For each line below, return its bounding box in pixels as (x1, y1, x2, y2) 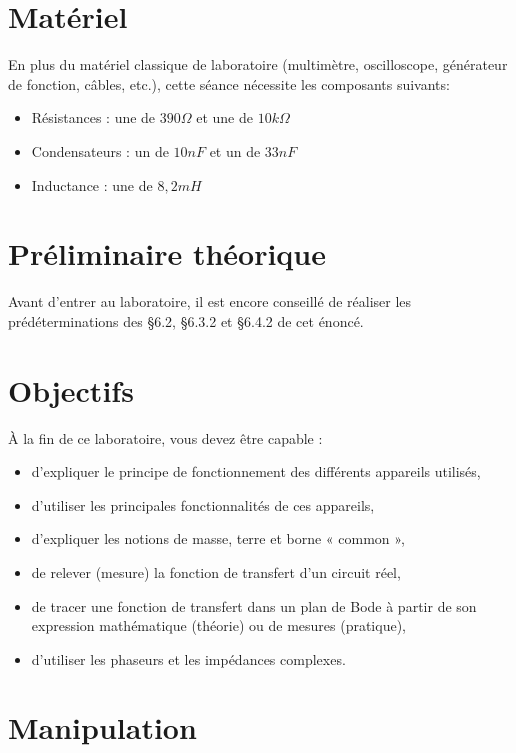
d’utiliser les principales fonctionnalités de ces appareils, (31, 494, 375, 515)
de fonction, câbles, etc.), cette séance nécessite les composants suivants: (8, 73, 450, 94)
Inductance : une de (31, 174, 153, 195)
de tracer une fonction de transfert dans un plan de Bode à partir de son (31, 595, 477, 616)
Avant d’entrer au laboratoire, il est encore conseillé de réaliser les (8, 291, 412, 312)
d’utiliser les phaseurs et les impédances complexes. (31, 648, 346, 669)
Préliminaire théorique (8, 233, 326, 274)
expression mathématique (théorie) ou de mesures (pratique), (31, 615, 406, 636)
